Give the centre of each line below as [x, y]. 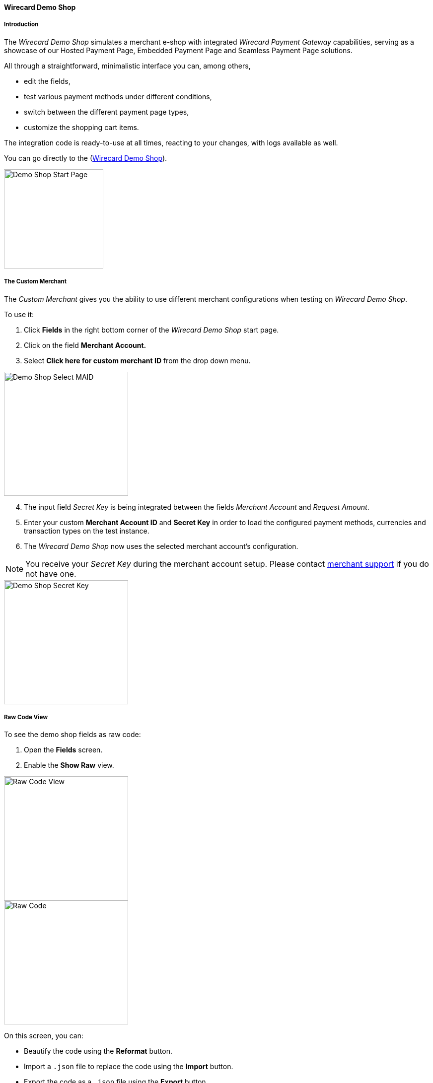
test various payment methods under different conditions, [118, 96]
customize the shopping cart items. [81, 127]
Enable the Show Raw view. [69, 765]
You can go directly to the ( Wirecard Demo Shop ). [86, 158]
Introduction [21, 25]
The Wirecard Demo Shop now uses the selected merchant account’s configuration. [161, 546]
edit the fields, [47, 81]
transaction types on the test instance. [87, 531]
